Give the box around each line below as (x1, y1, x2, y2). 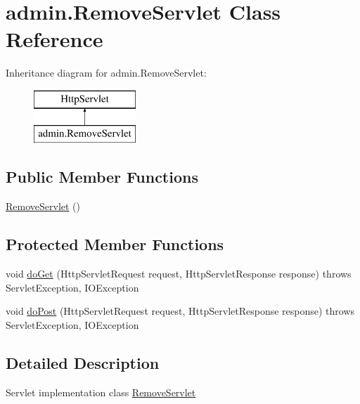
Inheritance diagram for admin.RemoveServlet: (6, 65, 207, 80)
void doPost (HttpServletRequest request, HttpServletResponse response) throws (6, 304, 355, 318)
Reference (6, 25, 103, 53)
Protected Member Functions (6, 233, 224, 255)
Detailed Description (6, 351, 160, 373)
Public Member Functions (6, 166, 198, 188)
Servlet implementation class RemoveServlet (6, 384, 196, 399)
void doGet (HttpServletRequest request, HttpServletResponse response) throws (6, 266, 352, 281)
